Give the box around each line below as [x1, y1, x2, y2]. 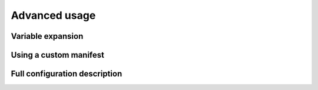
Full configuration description [11, 69, 122, 79]
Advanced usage [11, 9, 96, 22]
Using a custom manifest [11, 50, 104, 60]
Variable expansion [11, 31, 84, 41]
